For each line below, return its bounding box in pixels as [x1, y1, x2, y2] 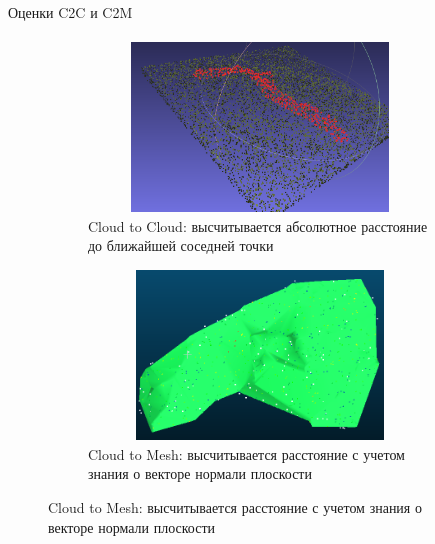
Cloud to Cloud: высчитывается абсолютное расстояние [88, 215, 428, 236]
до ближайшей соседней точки [88, 235, 274, 256]
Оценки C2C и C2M [8, 2, 133, 22]
